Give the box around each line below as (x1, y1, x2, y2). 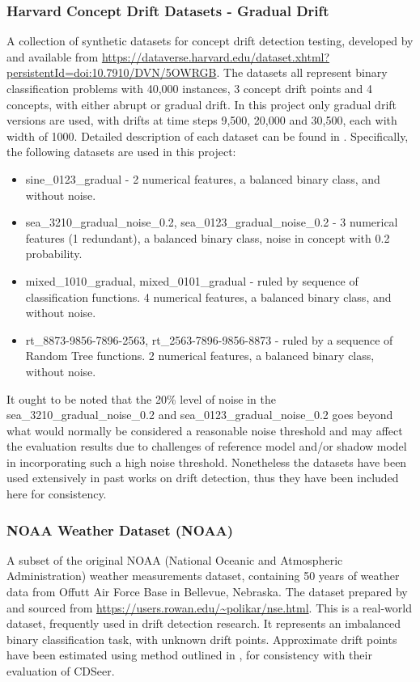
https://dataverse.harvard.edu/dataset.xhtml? (101, 48, 330, 65)
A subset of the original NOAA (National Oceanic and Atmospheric (6, 551, 343, 568)
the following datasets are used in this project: (6, 143, 236, 160)
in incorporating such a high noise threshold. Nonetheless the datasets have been (6, 453, 407, 470)
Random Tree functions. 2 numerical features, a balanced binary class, (25, 347, 375, 364)
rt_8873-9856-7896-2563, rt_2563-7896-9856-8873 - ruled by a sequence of (25, 331, 393, 348)
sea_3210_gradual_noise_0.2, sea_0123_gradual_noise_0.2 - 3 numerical (25, 214, 398, 231)
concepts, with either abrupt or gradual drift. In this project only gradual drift (6, 95, 397, 112)
